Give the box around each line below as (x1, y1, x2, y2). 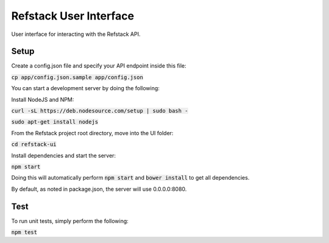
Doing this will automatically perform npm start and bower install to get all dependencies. (11, 174, 250, 181)
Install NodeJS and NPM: (11, 96, 74, 103)
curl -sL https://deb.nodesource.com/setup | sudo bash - (11, 107, 188, 114)
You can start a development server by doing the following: (11, 85, 160, 92)
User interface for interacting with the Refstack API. (11, 30, 141, 38)
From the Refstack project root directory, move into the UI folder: (11, 129, 174, 136)
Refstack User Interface (11, 9, 134, 23)
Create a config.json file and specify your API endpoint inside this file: (11, 62, 186, 69)
